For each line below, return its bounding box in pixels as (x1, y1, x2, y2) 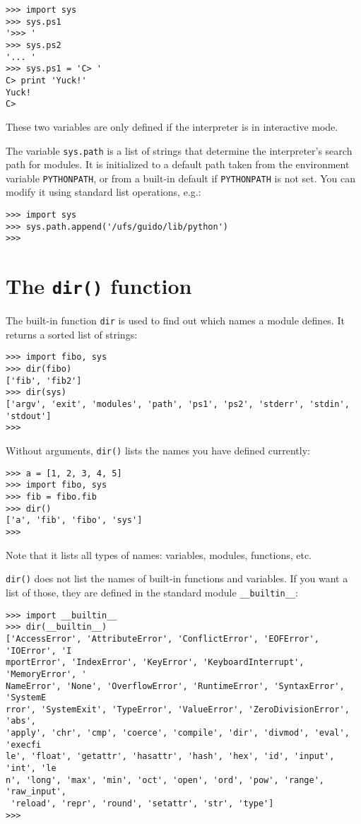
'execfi (6, 739, 42, 750)
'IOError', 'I (6, 645, 72, 656)
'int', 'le (6, 763, 57, 774)
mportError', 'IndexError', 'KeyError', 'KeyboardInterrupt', (6, 657, 304, 668)
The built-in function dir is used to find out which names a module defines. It (6, 313, 345, 328)
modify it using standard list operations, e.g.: (6, 184, 201, 199)
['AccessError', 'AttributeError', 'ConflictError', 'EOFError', (6, 633, 319, 644)
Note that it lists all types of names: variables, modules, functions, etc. (6, 547, 312, 562)
